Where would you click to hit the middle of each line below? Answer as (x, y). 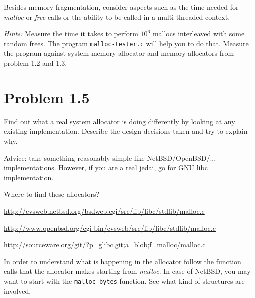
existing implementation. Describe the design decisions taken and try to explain (126, 131)
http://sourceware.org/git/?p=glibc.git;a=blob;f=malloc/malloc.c (105, 245)
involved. (18, 291)
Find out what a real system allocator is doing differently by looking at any (120, 121)
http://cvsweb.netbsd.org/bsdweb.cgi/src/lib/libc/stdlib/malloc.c (104, 211)
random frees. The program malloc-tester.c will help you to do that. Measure (126, 43)
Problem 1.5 (47, 97)
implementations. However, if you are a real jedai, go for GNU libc (106, 168)
